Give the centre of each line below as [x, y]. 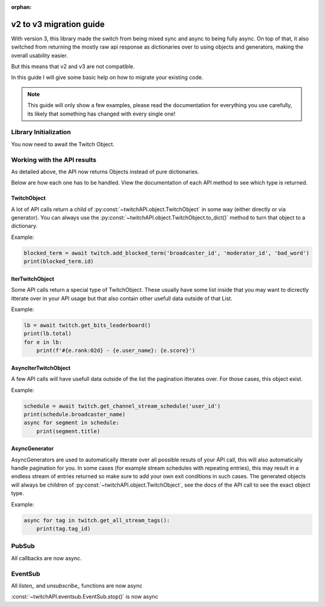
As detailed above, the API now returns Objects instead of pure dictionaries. [105, 171]
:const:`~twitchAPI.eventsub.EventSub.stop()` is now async [85, 597]
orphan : [21, 7]
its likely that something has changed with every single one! [101, 114]
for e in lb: [43, 342]
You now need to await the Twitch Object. [63, 144]
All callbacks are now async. [46, 558]
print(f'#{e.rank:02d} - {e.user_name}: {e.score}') [116, 351]
